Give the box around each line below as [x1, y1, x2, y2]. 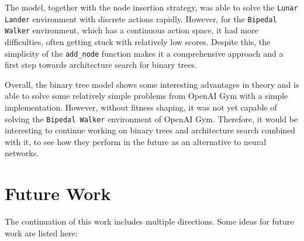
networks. [5, 147, 39, 159]
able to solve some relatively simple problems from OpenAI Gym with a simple [5, 89, 288, 102]
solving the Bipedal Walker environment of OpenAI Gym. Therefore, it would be [5, 112, 298, 125]
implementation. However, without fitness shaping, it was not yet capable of [5, 101, 277, 113]
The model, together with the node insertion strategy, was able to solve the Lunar [5, 1, 298, 13]
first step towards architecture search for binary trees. [5, 58, 197, 71]
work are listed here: [5, 226, 78, 239]
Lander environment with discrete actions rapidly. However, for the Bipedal [5, 12, 277, 25]
